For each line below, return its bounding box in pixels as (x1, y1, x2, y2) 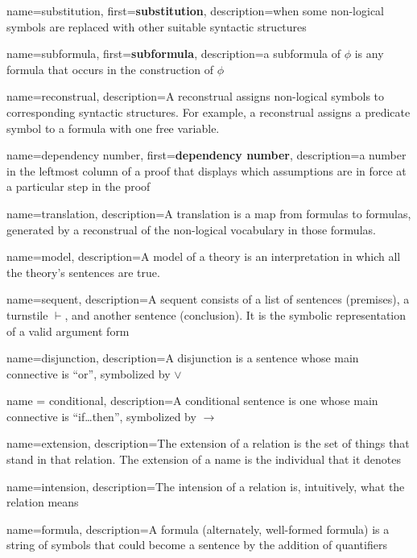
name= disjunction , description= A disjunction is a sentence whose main (6, 349, 359, 366)
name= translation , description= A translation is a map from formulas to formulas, (6, 205, 411, 221)
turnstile (6, 306, 48, 323)
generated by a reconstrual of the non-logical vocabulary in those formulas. (6, 221, 376, 238)
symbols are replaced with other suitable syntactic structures (6, 18, 307, 35)
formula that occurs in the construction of (6, 60, 213, 77)
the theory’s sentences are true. (6, 263, 160, 280)
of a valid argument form (6, 322, 130, 339)
